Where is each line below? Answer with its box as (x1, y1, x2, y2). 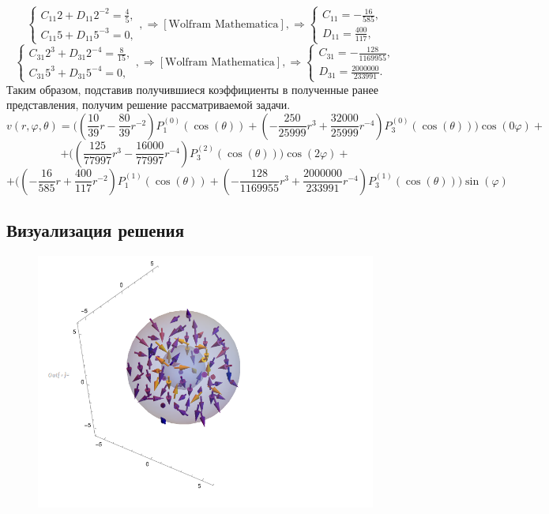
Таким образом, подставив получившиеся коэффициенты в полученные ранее (6, 81, 378, 97)
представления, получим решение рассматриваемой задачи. (6, 96, 291, 113)
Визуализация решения (6, 218, 185, 242)
